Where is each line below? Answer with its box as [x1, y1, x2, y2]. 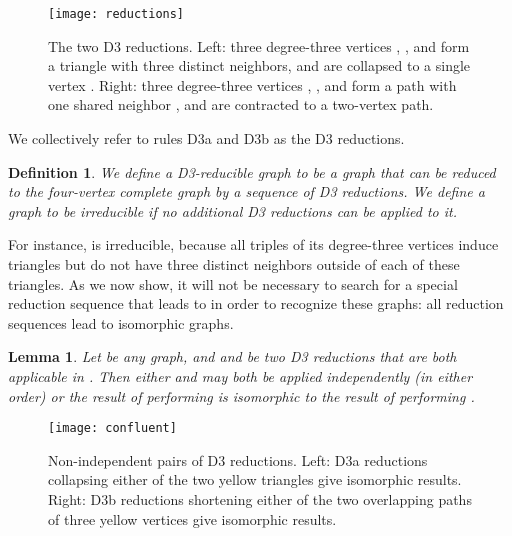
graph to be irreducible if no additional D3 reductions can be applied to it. [8, 200, 457, 221]
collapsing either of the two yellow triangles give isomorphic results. [48, 469, 462, 490]
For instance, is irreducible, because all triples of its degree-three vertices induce [8, 234, 499, 255]
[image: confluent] [48, 421, 177, 436]
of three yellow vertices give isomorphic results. [48, 508, 337, 529]
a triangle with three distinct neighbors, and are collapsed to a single [48, 55, 471, 76]
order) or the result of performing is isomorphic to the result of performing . [8, 385, 475, 406]
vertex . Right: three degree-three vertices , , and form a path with [48, 74, 457, 95]
